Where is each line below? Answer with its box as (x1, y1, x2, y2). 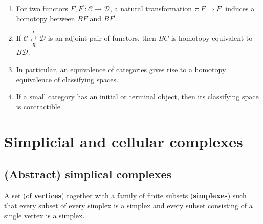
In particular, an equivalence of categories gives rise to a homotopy (16, 63, 226, 74)
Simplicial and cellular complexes (4, 131, 243, 152)
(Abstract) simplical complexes (4, 166, 172, 182)
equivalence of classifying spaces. (16, 74, 118, 84)
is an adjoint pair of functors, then (48, 32, 156, 43)
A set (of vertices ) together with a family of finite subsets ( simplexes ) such (4, 190, 247, 200)
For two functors (16, 3, 68, 13)
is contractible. (16, 101, 62, 111)
